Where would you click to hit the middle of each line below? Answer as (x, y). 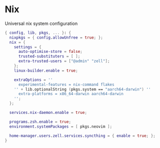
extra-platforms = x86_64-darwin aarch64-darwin (71, 94)
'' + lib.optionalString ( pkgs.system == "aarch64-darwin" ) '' (83, 89)
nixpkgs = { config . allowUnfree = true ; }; (56, 37)
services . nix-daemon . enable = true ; (48, 113)
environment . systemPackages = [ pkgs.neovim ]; (61, 126)
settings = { (28, 47)
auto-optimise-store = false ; (50, 52)
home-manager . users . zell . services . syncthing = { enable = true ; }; (83, 136)
